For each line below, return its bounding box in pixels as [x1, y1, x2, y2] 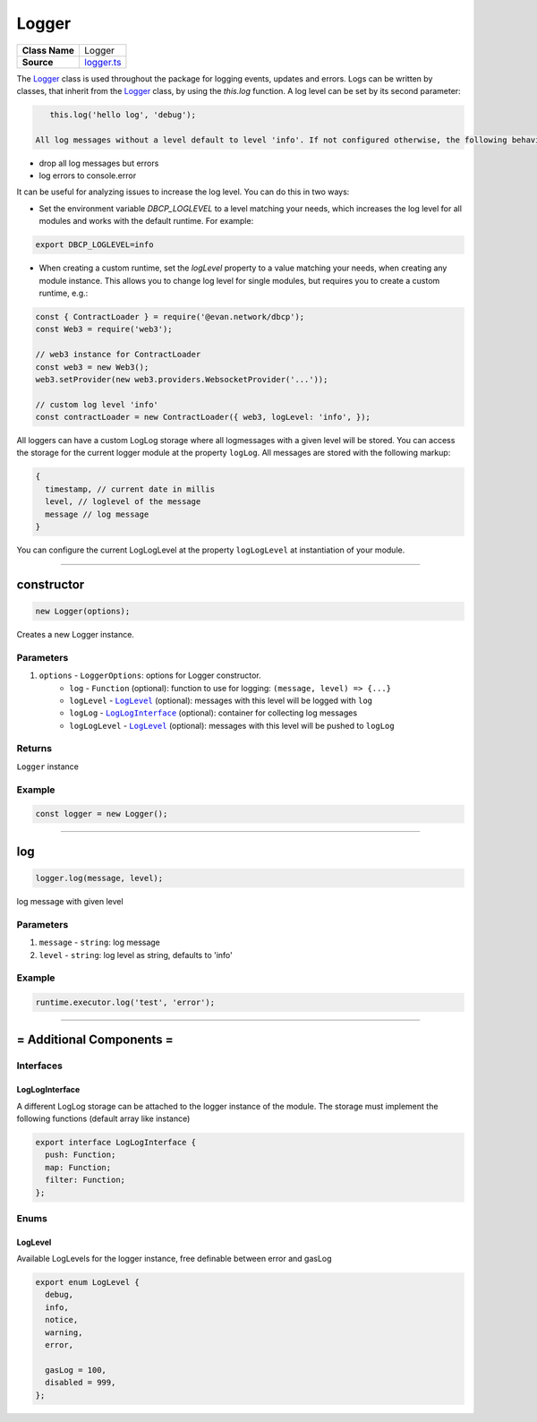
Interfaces [16, 1059, 63, 1072]
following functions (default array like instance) [16, 1113, 191, 1124]
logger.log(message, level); [35, 873, 164, 883]
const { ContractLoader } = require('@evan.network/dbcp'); [35, 312, 305, 321]
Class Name [21, 44, 75, 56]
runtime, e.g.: [38, 287, 89, 298]
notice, [45, 1315, 79, 1325]
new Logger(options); [35, 606, 131, 617]
